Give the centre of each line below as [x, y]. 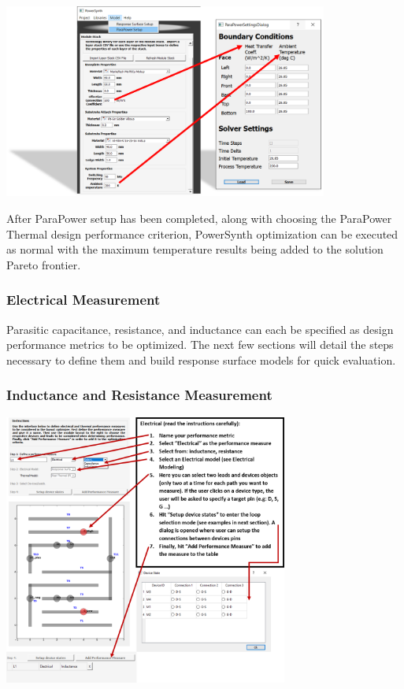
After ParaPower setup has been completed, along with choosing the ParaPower [199, 218]
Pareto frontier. [44, 264]
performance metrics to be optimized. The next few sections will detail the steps [200, 344]
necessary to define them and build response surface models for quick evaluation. [201, 359]
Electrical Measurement [83, 300]
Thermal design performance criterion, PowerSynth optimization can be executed [202, 233]
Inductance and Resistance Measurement [139, 395]
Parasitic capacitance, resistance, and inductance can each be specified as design [200, 329]
